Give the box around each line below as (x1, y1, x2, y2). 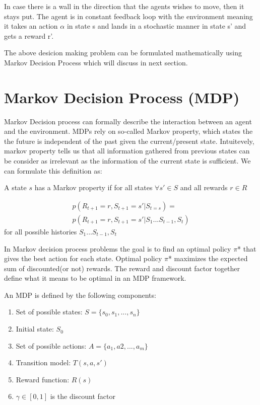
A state (4, 182, 27, 193)
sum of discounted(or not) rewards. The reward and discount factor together (4, 263, 240, 273)
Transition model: (16, 357, 71, 368)
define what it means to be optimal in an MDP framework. (4, 273, 186, 283)
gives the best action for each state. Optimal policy (4, 253, 162, 264)
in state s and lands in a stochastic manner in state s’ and (67, 21, 246, 31)
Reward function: (16, 374, 70, 384)
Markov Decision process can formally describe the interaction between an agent (4, 116, 252, 126)
